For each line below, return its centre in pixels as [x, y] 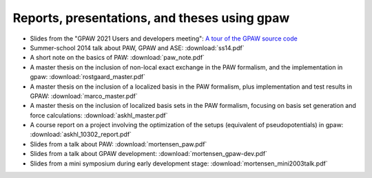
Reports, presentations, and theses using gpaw [151, 18]
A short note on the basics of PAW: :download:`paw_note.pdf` [117, 58]
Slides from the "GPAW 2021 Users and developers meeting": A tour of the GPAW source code [164, 38]
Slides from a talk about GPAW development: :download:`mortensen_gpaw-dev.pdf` [149, 154]
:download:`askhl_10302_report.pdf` [81, 135]
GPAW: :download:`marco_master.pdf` [84, 96]
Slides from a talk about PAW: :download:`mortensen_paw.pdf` [118, 144]
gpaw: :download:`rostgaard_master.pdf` [88, 77]
